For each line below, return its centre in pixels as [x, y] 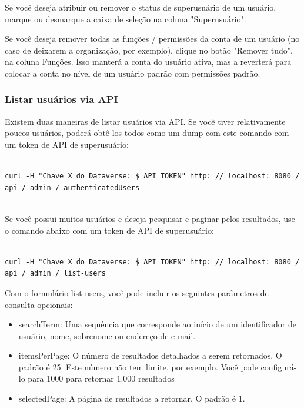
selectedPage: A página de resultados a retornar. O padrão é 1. [132, 398]
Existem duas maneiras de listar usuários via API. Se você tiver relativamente [145, 121]
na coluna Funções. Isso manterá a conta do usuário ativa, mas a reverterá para [148, 62]
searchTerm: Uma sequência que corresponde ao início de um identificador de [157, 324]
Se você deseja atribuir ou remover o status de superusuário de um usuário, [141, 7]
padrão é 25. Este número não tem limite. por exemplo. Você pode [138, 366]
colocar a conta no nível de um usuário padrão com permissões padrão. [133, 73]
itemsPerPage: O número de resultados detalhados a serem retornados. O [150, 355]
